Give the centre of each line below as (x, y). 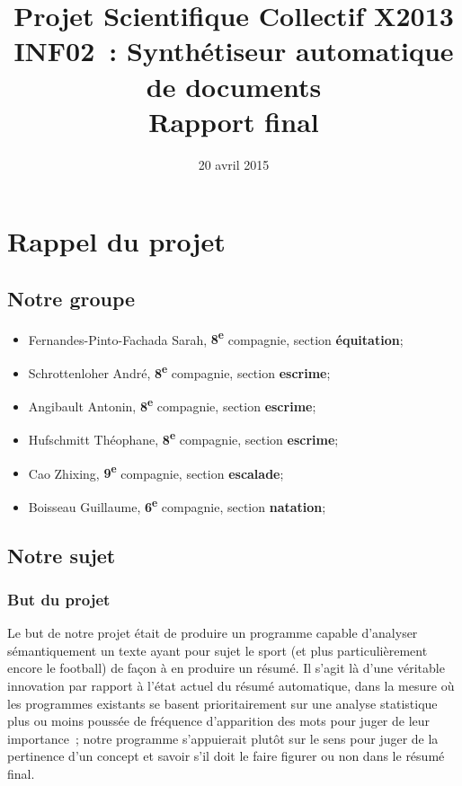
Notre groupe (71, 298)
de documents (234, 86)
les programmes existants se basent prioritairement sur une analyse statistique (222, 703)
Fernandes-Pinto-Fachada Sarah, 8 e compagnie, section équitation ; (216, 338)
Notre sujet (62, 555)
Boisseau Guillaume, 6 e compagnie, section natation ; (177, 505)
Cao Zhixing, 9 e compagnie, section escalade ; (156, 472)
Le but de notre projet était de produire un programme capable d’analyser (213, 633)
